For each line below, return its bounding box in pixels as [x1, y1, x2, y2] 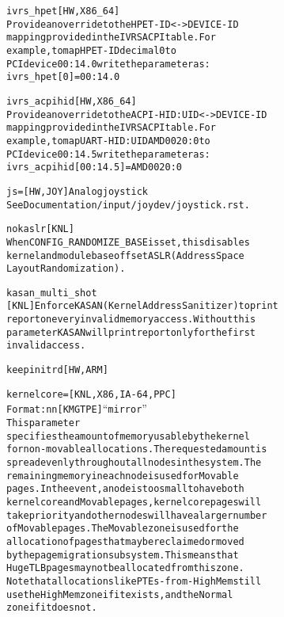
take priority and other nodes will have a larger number [6, 509, 267, 521]
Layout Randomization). [6, 263, 126, 275]
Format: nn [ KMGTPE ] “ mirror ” [6, 400, 147, 417]
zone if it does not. [6, 602, 97, 614]
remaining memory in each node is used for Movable [6, 470, 239, 482]
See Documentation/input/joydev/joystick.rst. [6, 199, 250, 211]
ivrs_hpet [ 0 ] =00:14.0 [6, 71, 120, 83]
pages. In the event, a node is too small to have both [6, 483, 244, 495]
